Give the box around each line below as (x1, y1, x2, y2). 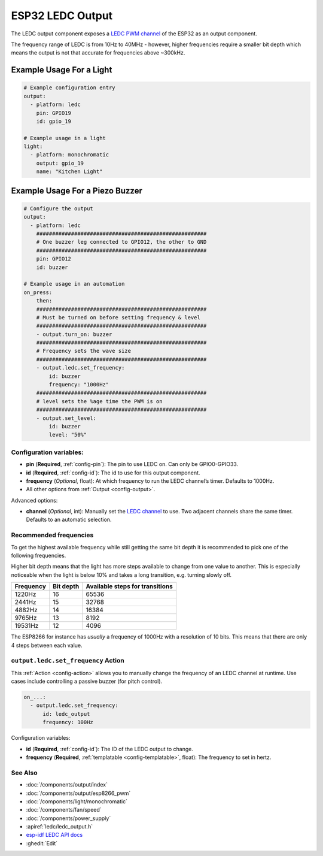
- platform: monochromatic (30, 152, 109, 158)
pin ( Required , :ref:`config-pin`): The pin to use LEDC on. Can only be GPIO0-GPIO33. (26, 461, 239, 468)
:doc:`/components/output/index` (26, 781, 108, 788)
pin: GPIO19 (36, 110, 72, 116)
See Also (11, 769, 38, 777)
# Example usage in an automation (23, 280, 125, 288)
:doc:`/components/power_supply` (26, 815, 111, 822)
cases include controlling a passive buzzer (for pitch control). (11, 677, 163, 685)
